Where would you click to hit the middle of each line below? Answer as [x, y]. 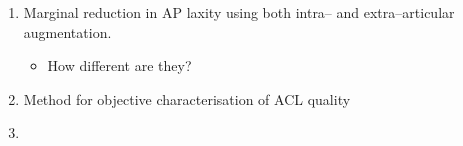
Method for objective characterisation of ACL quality [187, 98]
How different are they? [119, 65]
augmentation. [67, 31]
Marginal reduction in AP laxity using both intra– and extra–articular [239, 12]
